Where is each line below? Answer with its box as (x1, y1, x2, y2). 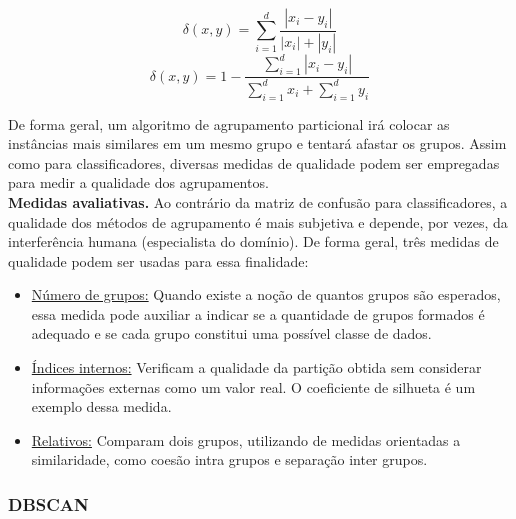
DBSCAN (8, 491, 89, 516)
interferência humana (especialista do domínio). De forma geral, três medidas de (8, 231, 499, 252)
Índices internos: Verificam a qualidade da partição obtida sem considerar (31, 357, 482, 378)
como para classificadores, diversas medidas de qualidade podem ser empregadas (8, 152, 500, 173)
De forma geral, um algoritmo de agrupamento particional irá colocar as (8, 113, 450, 134)
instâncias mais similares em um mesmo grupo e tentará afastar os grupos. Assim (8, 133, 507, 154)
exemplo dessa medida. (31, 396, 172, 417)
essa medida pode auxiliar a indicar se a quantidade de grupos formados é (31, 303, 485, 324)
